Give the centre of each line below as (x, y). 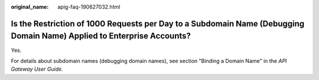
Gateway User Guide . (37, 69)
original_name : (30, 7)
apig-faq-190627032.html (89, 7)
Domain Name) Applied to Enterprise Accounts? (101, 36)
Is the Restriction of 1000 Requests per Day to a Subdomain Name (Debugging (158, 24)
